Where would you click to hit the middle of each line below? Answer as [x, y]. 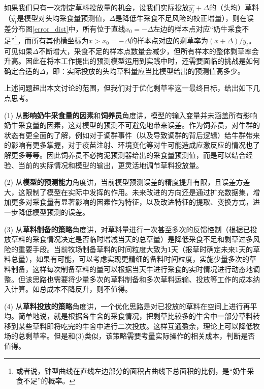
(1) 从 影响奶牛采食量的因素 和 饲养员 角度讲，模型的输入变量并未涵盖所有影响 [131, 115]
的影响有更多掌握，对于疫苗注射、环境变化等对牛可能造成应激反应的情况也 [128, 145]
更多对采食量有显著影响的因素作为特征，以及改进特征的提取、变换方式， [132, 202]
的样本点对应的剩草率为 [169, 40]
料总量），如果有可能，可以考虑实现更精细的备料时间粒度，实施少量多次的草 [130, 259]
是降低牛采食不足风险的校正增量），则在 [181, 18]
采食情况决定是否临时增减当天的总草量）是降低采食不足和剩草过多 [142, 239]
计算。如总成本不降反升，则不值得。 [71, 289]
